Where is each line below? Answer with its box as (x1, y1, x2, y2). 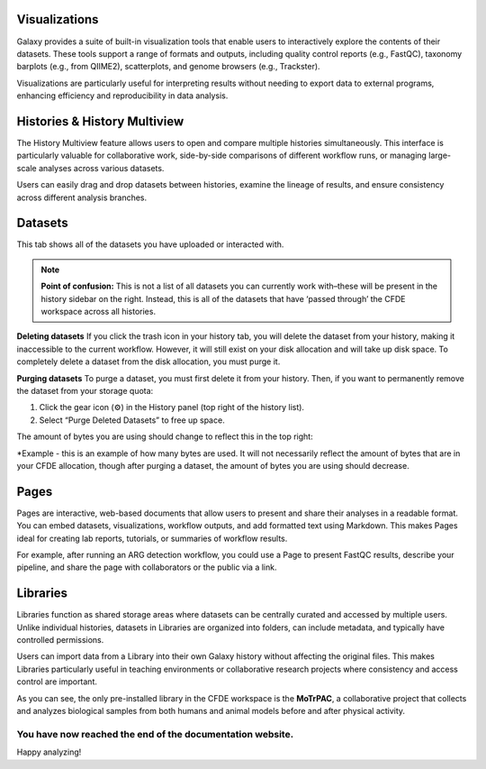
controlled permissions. (16, 635, 104, 645)
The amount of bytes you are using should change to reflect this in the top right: (16, 431, 314, 442)
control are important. (16, 676, 98, 687)
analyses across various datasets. (38, 162, 165, 173)
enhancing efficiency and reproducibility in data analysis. (16, 90, 229, 101)
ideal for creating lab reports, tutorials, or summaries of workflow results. (16, 533, 288, 544)
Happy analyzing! (16, 746, 82, 757)
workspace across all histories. (40, 307, 157, 317)
